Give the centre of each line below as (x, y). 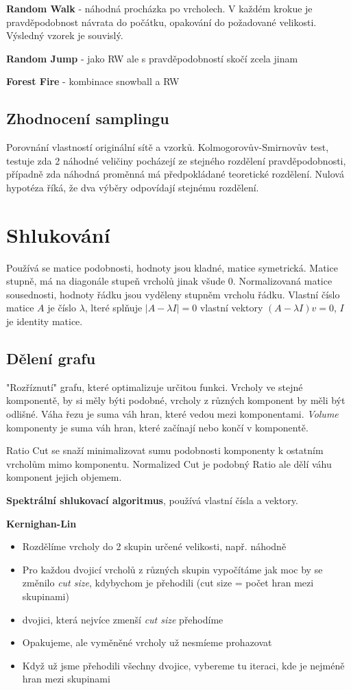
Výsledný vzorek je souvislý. (65, 35)
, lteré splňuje (113, 308)
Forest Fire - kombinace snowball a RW (93, 81)
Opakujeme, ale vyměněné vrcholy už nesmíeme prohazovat (147, 642)
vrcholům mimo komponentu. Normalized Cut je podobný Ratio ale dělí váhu (169, 463)
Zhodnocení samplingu (88, 118)
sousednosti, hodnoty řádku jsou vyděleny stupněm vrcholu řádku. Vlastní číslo (173, 294)
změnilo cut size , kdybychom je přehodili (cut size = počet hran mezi (168, 583)
